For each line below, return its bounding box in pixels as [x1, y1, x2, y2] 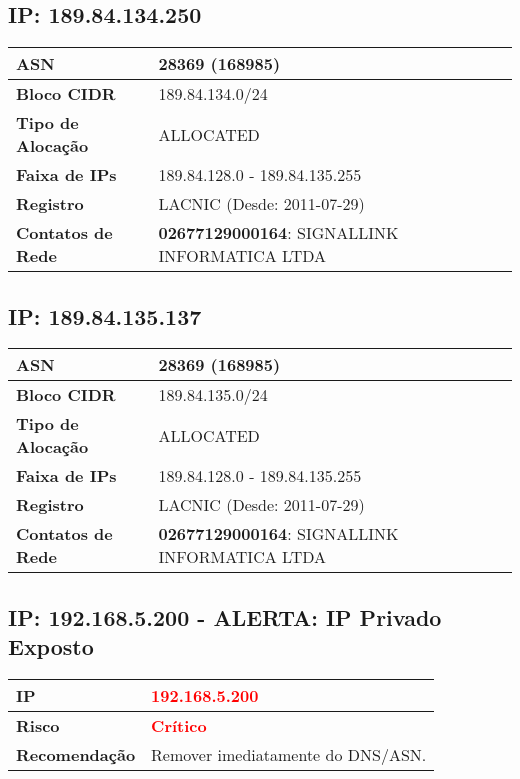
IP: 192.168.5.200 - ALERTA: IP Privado [8, 601, 442, 632]
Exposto [8, 631, 94, 662]
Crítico [151, 714, 207, 737]
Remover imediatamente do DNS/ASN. [151, 743, 427, 766]
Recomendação [16, 743, 136, 766]
